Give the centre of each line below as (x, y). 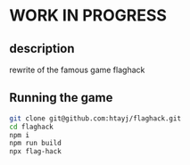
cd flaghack (31, 127)
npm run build (36, 144)
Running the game (61, 98)
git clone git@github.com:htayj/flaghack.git (95, 118)
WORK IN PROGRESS (88, 16)
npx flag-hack (36, 152)
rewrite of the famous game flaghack (77, 70)
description (42, 49)
